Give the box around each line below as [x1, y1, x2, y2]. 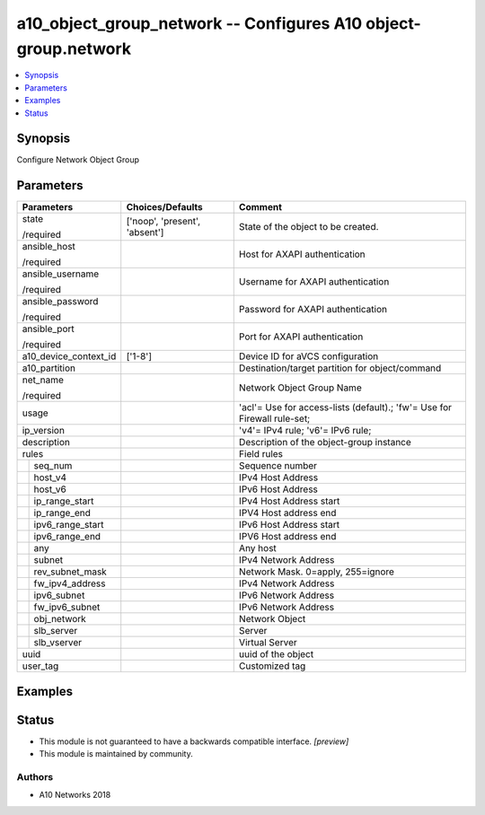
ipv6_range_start [33, 519, 104, 531]
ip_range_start [33, 495, 94, 507]
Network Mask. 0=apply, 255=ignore [238, 565, 395, 578]
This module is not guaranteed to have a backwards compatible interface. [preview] [39, 736, 349, 747]
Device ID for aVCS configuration [238, 350, 379, 363]
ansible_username [22, 267, 100, 280]
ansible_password [22, 295, 99, 308]
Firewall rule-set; [238, 413, 311, 425]
